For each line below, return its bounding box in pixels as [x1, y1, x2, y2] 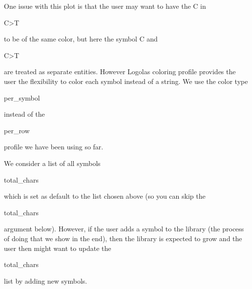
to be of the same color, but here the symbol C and [4, 34, 158, 44]
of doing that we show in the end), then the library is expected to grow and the [4, 233, 242, 243]
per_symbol [4, 92, 40, 103]
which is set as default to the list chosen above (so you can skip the [4, 191, 206, 201]
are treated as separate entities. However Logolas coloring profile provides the [4, 66, 236, 77]
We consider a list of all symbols [4, 158, 101, 168]
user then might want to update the [4, 243, 111, 253]
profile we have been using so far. [4, 142, 104, 152]
